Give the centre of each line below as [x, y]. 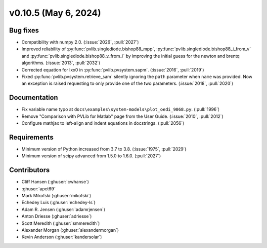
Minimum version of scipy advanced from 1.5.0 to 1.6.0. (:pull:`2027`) [91, 156]
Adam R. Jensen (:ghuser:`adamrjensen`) [64, 209]
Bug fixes [24, 30]
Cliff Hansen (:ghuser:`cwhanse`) [55, 182]
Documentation [34, 98]
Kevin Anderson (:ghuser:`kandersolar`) [62, 237]
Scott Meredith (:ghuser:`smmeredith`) [61, 223]
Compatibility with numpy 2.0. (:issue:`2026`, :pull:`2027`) [80, 42]
